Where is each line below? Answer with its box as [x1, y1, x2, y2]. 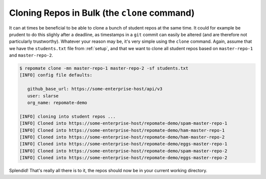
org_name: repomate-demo [27, 100, 87, 106]
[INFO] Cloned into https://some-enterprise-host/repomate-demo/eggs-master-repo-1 [19, 141, 228, 147]
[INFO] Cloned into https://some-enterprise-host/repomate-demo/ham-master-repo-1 [19, 127, 225, 133]
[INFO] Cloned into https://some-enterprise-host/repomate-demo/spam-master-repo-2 [19, 148, 228, 153]
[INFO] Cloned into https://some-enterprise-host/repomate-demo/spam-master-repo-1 [19, 120, 228, 126]
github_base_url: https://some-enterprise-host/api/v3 [27, 86, 163, 92]
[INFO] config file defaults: [19, 72, 93, 78]
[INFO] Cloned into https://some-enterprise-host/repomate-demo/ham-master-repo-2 [19, 134, 225, 140]
